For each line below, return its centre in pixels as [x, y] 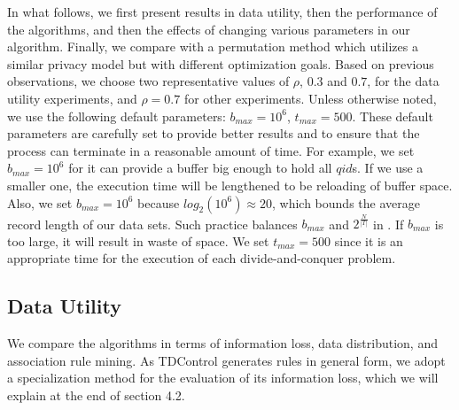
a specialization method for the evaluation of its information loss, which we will [223, 378]
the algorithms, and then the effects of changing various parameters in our [209, 29]
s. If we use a [388, 168]
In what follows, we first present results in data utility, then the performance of [222, 12]
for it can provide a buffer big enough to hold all [200, 168]
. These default [393, 116]
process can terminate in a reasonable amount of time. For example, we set [211, 150]
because [159, 202]
